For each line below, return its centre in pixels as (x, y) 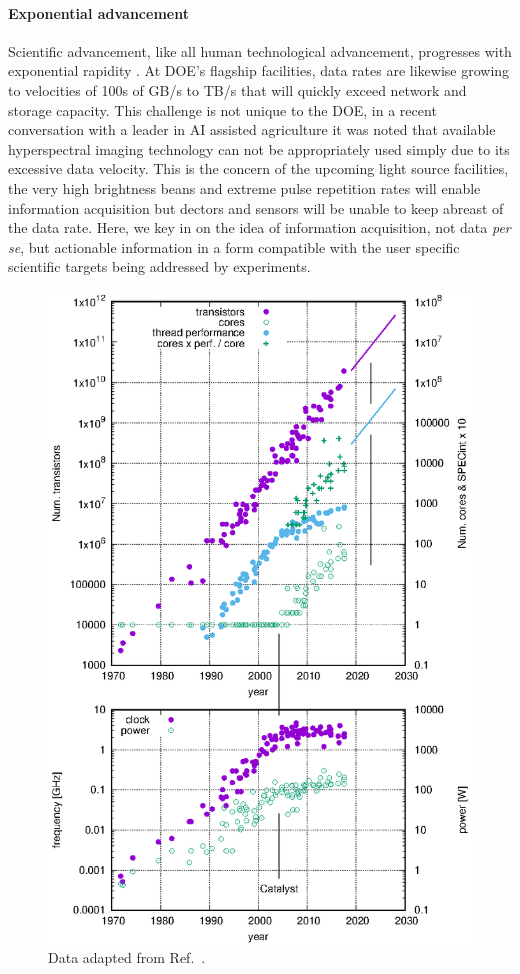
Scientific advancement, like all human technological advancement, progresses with (260, 50)
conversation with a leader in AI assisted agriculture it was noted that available (252, 129)
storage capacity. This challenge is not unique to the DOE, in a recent (222, 109)
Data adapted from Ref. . (127, 957)
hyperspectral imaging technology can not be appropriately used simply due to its (259, 148)
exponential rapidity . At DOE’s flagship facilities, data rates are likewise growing (259, 70)
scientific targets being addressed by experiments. (159, 266)
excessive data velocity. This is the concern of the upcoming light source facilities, (258, 168)
